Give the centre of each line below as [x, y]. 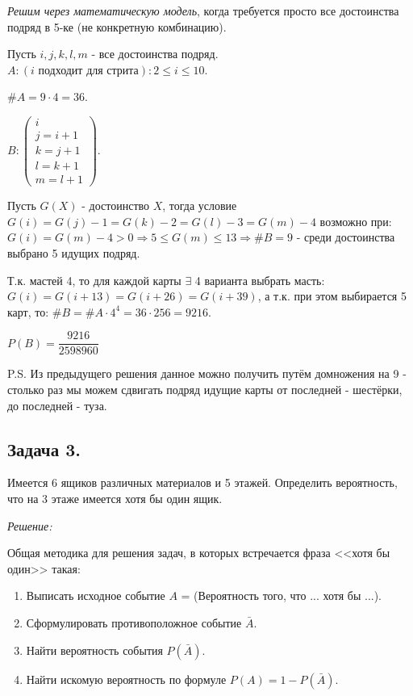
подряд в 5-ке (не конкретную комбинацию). [117, 26]
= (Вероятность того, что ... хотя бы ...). [282, 595]
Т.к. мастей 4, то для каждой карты [94, 280]
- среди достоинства [346, 237]
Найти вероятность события [94, 650]
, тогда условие [200, 205]
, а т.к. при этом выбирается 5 [332, 296]
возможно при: [356, 221]
